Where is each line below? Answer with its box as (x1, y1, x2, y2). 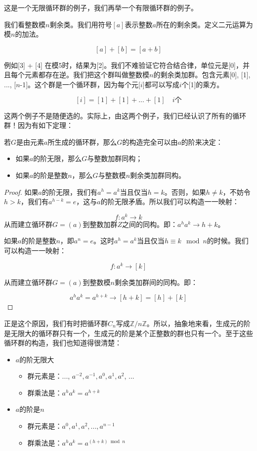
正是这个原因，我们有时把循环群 (4, 318, 108, 328)
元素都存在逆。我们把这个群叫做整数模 (24, 69, 149, 80)
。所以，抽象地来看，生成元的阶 (146, 318, 251, 328)
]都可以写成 (142, 79, 179, 89)
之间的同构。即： (122, 219, 178, 229)
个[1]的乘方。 (181, 79, 224, 89)
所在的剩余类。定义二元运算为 (156, 19, 253, 29)
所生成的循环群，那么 (47, 136, 117, 147)
